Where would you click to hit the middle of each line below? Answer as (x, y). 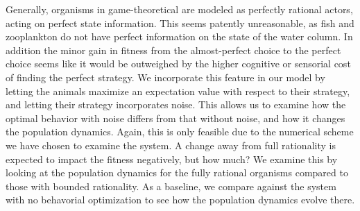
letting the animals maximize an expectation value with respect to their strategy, (178, 91)
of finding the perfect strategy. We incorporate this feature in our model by (165, 77)
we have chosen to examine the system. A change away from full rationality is (171, 145)
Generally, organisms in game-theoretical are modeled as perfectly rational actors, (179, 9)
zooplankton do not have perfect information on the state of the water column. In (179, 36)
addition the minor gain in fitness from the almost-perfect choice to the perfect (173, 50)
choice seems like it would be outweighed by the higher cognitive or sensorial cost (178, 64)
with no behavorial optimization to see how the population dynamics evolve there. (180, 200)
